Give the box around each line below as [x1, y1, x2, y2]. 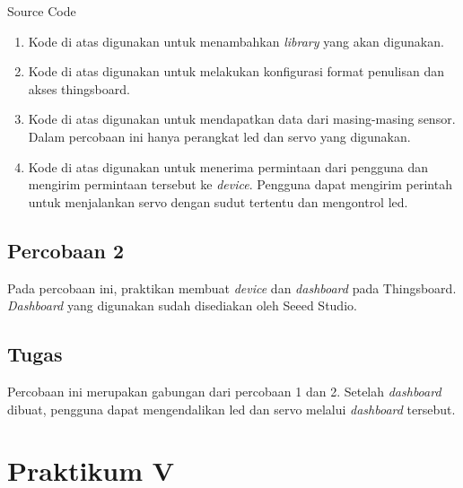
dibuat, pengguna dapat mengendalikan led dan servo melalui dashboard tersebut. [7, 399, 456, 418]
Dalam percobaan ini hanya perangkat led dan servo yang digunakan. [28, 126, 411, 145]
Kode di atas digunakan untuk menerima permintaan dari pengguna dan [28, 157, 428, 176]
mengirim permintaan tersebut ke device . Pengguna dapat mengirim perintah [28, 175, 452, 194]
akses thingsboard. [28, 79, 130, 98]
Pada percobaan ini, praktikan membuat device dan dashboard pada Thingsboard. [7, 278, 457, 297]
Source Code [7, 2, 76, 20]
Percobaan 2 [7, 236, 125, 264]
